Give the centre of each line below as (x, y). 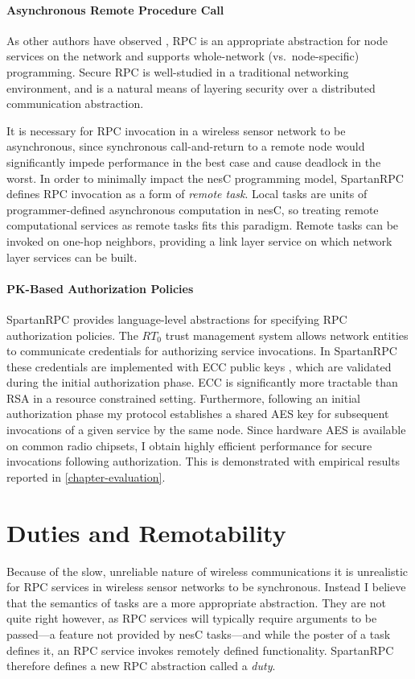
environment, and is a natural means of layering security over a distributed (191, 87)
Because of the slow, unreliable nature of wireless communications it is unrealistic (207, 571)
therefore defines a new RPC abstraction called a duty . (141, 666)
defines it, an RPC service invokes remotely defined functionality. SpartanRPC (200, 650)
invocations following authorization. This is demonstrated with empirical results (203, 461)
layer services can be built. (72, 257)
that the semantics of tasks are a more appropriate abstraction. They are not (196, 602)
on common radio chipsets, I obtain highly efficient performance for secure (189, 445)
